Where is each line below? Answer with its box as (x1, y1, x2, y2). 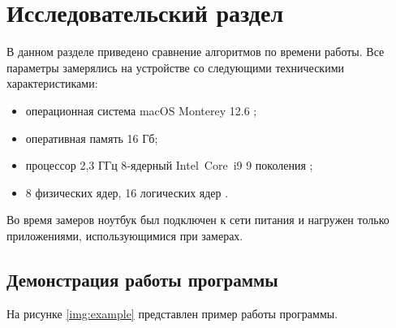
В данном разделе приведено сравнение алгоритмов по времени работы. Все (6, 43, 385, 60)
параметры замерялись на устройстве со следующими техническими (6, 58, 345, 76)
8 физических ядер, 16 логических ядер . (25, 183, 229, 201)
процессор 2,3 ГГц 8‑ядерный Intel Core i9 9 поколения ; (25, 157, 313, 174)
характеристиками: (6, 75, 98, 92)
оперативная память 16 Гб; (25, 129, 158, 146)
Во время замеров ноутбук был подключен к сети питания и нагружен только (6, 211, 390, 228)
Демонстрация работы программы (6, 266, 278, 291)
